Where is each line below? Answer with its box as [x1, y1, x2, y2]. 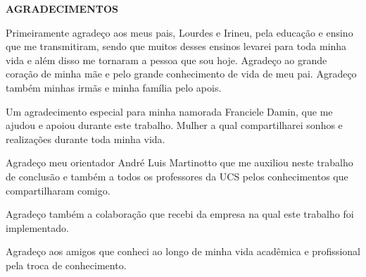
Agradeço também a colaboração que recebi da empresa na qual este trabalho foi [6, 207, 354, 221]
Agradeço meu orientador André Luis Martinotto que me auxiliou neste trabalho [6, 155, 353, 170]
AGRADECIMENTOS [6, 1, 119, 16]
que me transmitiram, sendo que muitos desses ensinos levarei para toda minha [6, 39, 347, 54]
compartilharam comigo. [6, 183, 111, 197]
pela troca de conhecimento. [6, 257, 127, 272]
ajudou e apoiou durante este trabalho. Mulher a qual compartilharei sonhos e [6, 118, 343, 133]
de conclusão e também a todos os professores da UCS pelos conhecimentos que [6, 168, 348, 183]
